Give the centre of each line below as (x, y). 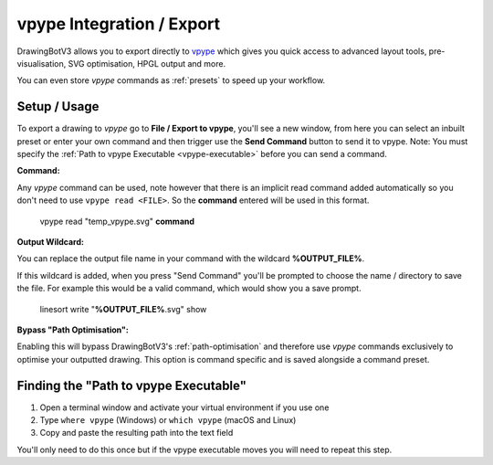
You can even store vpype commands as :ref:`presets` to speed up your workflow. (171, 80)
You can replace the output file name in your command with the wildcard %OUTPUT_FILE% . (191, 259)
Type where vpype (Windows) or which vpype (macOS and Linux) (168, 420)
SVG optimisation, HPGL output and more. (147, 63)
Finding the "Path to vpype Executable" (131, 385)
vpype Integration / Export (119, 24)
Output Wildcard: (50, 241)
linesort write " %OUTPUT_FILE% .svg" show (123, 309)
